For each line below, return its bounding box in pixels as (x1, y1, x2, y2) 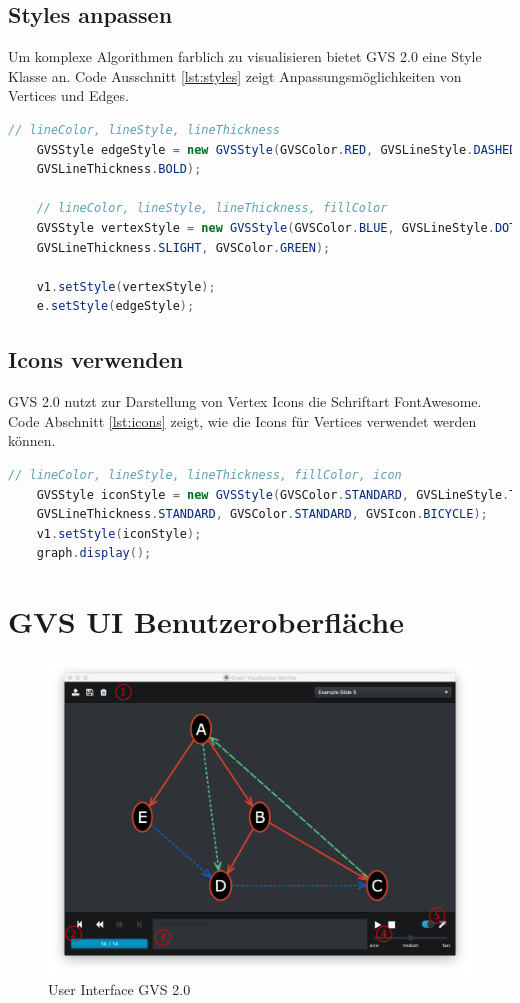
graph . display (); (36, 546, 152, 561)
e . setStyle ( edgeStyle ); (36, 299, 195, 314)
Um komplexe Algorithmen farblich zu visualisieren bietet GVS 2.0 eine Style (8, 46, 482, 67)
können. (8, 430, 56, 451)
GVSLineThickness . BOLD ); (36, 162, 202, 177)
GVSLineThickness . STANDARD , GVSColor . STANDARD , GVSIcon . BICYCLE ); (36, 507, 488, 522)
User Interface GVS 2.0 (48, 978, 191, 999)
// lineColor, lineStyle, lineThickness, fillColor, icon (8, 467, 402, 482)
